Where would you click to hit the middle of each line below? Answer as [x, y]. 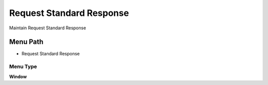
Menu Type [23, 67]
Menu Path [26, 42]
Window [18, 77]
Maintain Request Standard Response [48, 28]
